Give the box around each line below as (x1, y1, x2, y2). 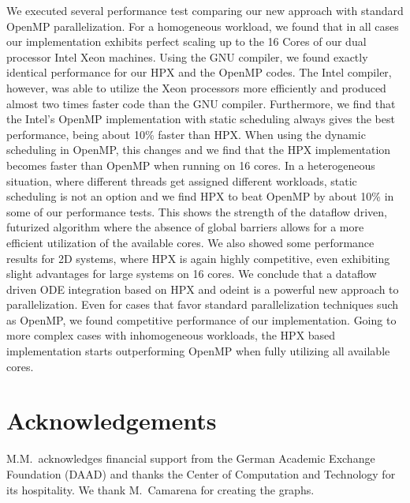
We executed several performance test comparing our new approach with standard (6, 2, 404, 18)
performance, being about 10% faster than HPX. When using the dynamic (6, 126, 366, 142)
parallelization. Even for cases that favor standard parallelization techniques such (6, 296, 399, 313)
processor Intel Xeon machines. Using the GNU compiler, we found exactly (6, 48, 368, 65)
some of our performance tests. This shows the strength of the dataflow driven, (6, 203, 387, 220)
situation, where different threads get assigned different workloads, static (6, 172, 357, 189)
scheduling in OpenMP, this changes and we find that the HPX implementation (6, 141, 391, 158)
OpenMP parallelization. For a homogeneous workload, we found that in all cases (6, 17, 399, 34)
